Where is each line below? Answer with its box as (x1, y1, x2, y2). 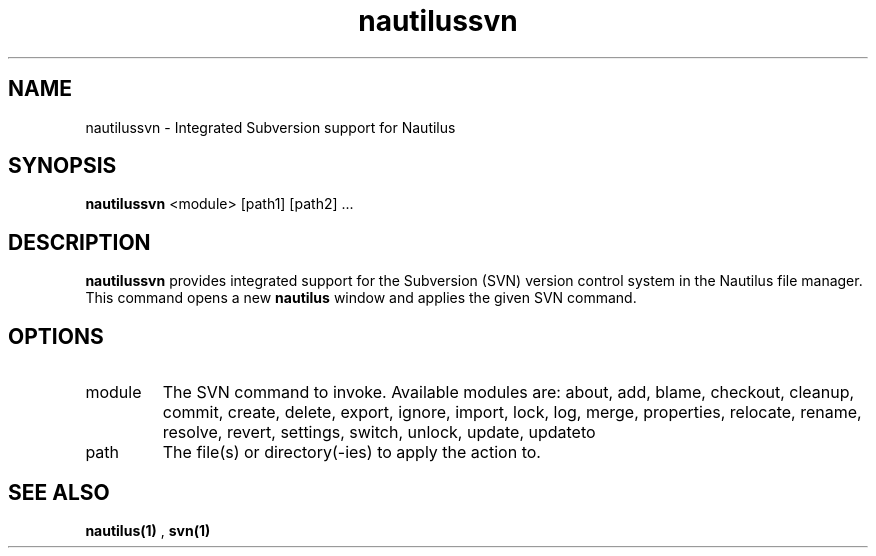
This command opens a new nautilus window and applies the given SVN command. (85, 289, 637, 307)
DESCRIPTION (8, 229, 151, 255)
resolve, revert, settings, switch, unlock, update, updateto (162, 422, 596, 443)
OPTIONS (8, 323, 104, 349)
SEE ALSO (8, 479, 110, 505)
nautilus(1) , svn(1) (85, 521, 211, 539)
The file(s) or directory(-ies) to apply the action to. (162, 442, 541, 463)
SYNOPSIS (8, 153, 117, 179)
